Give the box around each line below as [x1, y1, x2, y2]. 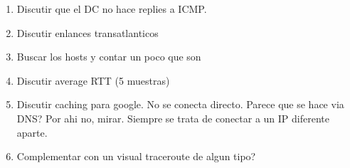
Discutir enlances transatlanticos [16, 25, 159, 40]
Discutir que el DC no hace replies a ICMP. [16, 1, 207, 16]
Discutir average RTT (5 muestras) [16, 73, 170, 88]
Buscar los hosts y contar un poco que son [16, 49, 201, 64]
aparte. [16, 125, 48, 140]
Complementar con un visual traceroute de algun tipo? [16, 149, 256, 164]
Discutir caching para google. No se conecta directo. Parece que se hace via [16, 97, 344, 112]
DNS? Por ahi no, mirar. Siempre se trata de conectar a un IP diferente [16, 110, 330, 125]
